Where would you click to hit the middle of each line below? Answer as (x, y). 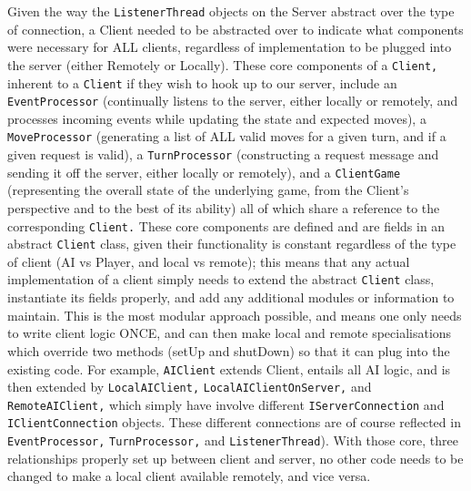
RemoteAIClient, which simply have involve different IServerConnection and (226, 404)
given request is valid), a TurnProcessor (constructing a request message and (223, 154)
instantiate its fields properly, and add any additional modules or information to (231, 297)
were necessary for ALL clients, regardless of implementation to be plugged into (230, 47)
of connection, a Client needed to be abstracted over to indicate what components (235, 29)
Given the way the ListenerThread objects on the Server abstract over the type (231, 11)
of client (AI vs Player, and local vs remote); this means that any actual (209, 261)
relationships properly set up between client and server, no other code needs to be (235, 458)
